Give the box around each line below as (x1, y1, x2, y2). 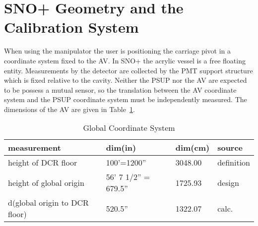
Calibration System (4, 17, 139, 37)
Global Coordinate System (83, 122, 175, 134)
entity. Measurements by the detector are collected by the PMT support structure (4, 65, 253, 75)
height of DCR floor (8, 157, 77, 169)
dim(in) (106, 142, 136, 154)
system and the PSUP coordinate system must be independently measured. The (4, 94, 247, 105)
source (217, 142, 243, 154)
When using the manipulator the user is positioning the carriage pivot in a (4, 46, 231, 56)
